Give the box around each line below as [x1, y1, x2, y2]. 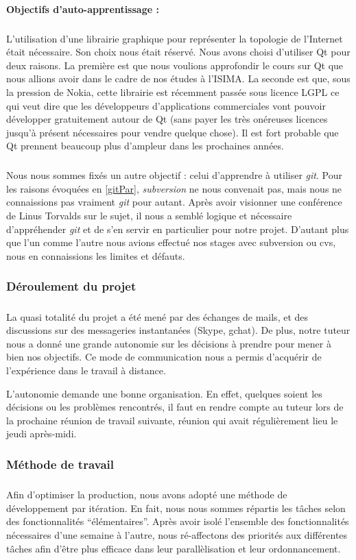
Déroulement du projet [6, 278, 137, 295]
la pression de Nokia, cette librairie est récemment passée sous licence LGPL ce [6, 84, 340, 99]
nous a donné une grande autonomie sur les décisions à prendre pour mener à [6, 336, 331, 350]
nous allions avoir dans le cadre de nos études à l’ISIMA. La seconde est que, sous [6, 71, 351, 86]
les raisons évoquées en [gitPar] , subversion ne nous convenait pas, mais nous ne [6, 181, 342, 195]
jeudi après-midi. [6, 426, 77, 441]
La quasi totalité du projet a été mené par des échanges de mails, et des [6, 309, 309, 324]
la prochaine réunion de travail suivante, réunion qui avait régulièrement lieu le [6, 413, 338, 427]
